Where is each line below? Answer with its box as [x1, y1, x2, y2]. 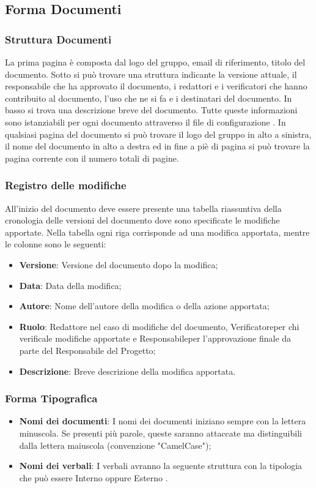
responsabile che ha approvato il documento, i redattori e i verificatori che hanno [5, 80, 307, 92]
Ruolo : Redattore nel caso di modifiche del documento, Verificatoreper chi [19, 320, 299, 332]
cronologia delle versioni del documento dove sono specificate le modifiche [5, 214, 280, 227]
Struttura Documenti [5, 31, 112, 47]
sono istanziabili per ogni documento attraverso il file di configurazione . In [5, 115, 286, 128]
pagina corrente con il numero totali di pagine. [5, 151, 179, 164]
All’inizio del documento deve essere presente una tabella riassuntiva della [5, 201, 282, 214]
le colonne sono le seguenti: [5, 238, 106, 250]
